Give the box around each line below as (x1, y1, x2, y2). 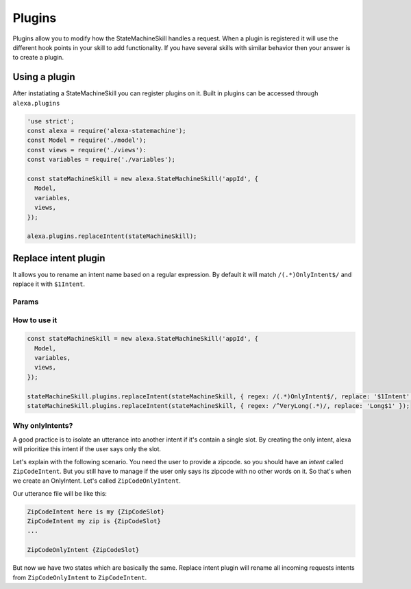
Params (12, 297, 39, 306)
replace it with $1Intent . (12, 280, 86, 288)
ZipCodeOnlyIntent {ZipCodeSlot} (27, 546, 140, 554)
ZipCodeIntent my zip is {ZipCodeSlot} (27, 518, 161, 525)
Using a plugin (12, 71, 75, 83)
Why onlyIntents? (12, 421, 73, 431)
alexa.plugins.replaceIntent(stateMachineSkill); (27, 232, 197, 240)
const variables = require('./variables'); (27, 156, 176, 164)
